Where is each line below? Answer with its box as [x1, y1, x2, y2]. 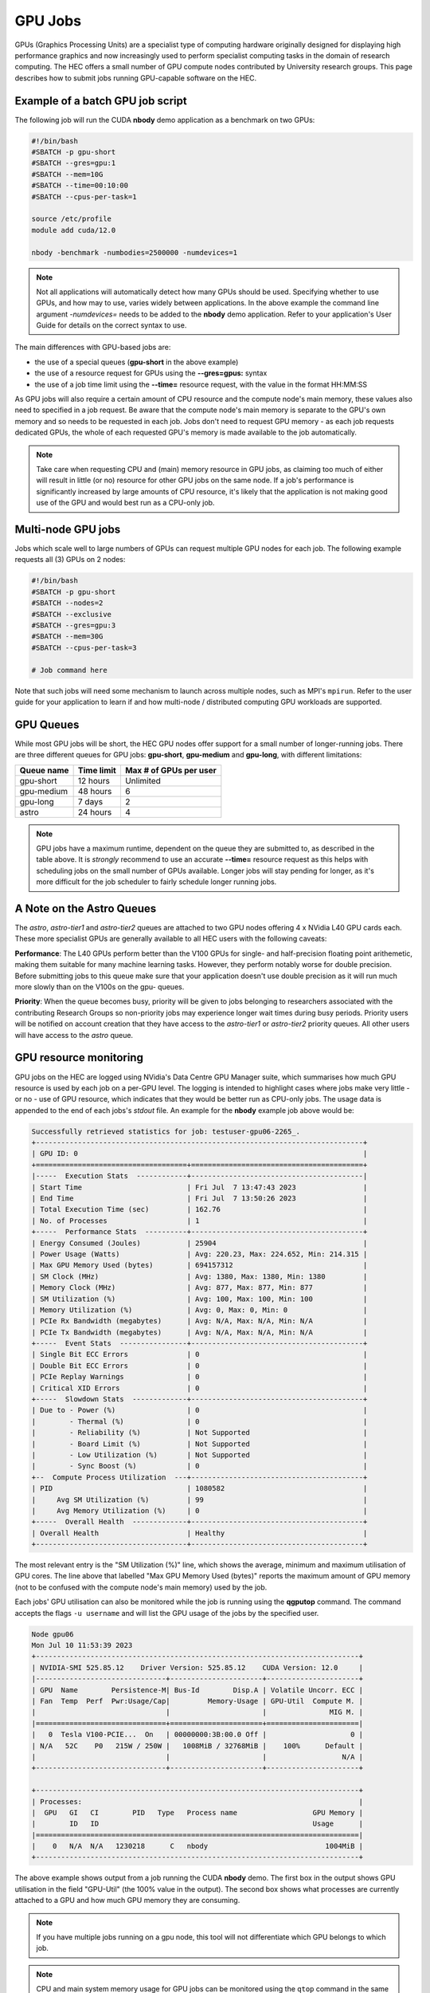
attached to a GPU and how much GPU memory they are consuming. [14, 1896, 240, 1905]
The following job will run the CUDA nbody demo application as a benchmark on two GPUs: [14, 115, 315, 124]
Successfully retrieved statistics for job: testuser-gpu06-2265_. [31, 1126, 301, 1136]
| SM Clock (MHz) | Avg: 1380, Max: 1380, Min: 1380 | [31, 1272, 368, 1281]
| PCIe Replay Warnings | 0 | [31, 1372, 368, 1382]
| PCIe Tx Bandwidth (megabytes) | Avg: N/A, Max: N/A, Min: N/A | [31, 1327, 368, 1337]
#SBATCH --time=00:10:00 [31, 181, 129, 191]
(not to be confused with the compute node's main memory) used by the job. [14, 1582, 268, 1592]
